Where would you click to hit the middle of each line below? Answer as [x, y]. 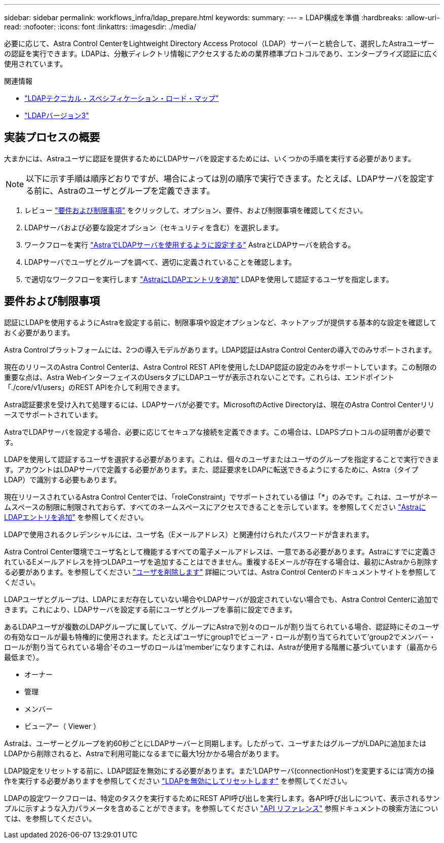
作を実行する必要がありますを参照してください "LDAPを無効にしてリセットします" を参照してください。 [178, 781]
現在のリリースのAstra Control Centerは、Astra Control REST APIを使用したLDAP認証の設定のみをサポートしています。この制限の [220, 367]
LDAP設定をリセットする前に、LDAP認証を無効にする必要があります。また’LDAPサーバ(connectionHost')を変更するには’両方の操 [219, 770]
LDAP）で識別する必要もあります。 [63, 479]
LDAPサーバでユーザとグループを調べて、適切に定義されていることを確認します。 [160, 262]
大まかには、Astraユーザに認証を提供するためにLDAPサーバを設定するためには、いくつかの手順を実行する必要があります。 [210, 158]
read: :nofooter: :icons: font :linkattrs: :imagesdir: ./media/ [100, 27]
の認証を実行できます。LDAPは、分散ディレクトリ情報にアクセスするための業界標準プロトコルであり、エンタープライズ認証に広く [221, 54]
